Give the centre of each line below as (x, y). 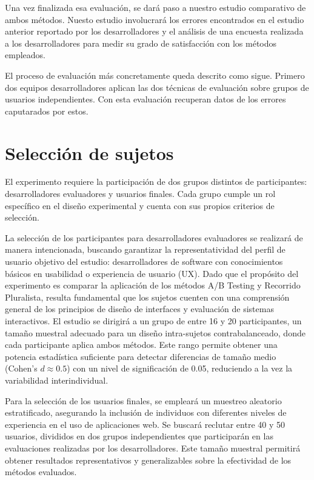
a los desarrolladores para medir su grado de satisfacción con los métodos (141, 43)
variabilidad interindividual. (57, 380)
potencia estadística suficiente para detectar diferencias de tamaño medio (141, 356)
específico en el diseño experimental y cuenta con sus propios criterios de (140, 205)
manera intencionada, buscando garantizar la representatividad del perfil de (145, 249)
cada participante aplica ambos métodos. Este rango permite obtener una (141, 345)
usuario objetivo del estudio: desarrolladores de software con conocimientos (144, 262)
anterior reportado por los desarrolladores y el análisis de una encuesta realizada (154, 31)
